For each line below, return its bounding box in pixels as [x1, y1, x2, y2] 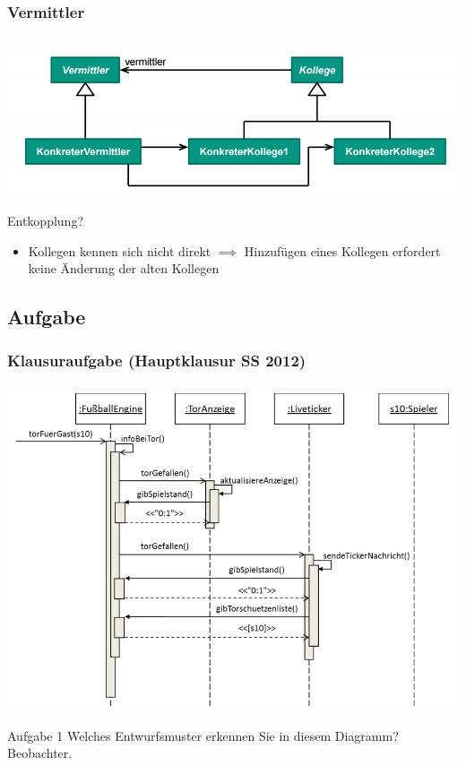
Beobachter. [7, 744, 73, 762]
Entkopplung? [7, 211, 84, 229]
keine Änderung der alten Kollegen [28, 259, 220, 278]
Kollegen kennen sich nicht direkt [28, 241, 211, 260]
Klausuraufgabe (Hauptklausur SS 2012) [7, 349, 306, 372]
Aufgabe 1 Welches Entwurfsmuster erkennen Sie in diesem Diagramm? [7, 726, 399, 744]
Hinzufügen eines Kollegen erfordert [244, 241, 441, 260]
